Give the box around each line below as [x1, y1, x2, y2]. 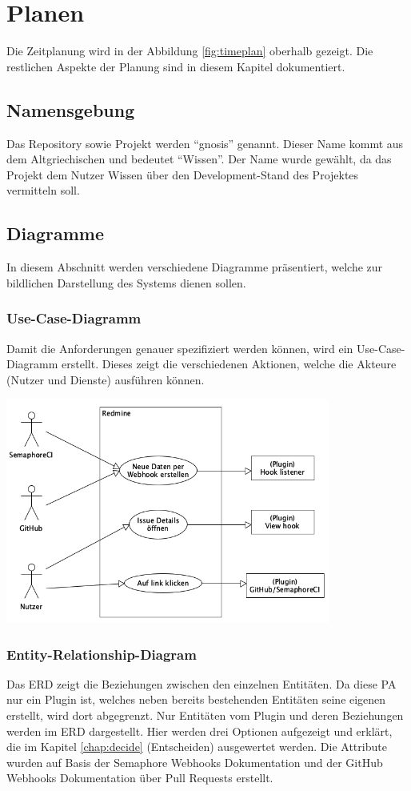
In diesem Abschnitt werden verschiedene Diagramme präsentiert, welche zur [6, 259, 383, 275]
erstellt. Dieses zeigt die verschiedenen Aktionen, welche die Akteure [62, 355, 397, 372]
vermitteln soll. [6, 182, 80, 199]
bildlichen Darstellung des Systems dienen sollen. [6, 274, 246, 291]
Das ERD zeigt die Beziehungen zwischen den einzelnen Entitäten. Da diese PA [6, 675, 397, 692]
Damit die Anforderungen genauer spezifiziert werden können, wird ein [6, 339, 353, 356]
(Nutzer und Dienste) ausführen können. [6, 371, 205, 387]
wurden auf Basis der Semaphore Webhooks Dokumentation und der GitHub [6, 753, 383, 770]
